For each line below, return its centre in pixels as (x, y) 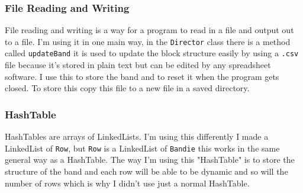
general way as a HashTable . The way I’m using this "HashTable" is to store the (150, 160)
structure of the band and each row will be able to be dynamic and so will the (146, 171)
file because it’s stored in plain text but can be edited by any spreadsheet (138, 65)
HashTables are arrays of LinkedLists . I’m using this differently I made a (137, 136)
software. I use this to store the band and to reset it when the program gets (142, 76)
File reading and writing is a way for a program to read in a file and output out (149, 30)
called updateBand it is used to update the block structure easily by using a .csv (152, 53)
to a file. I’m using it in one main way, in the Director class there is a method (148, 41)
